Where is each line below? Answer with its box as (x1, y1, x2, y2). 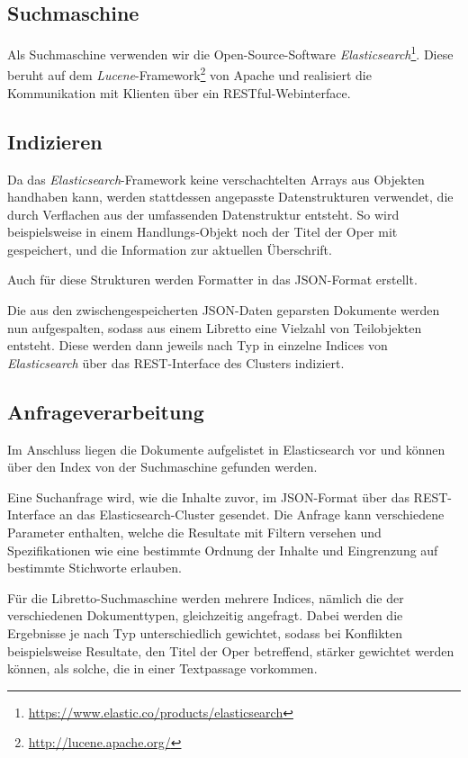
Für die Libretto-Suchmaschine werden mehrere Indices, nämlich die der (7, 588, 404, 607)
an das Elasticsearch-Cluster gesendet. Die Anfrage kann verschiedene (58, 505, 445, 524)
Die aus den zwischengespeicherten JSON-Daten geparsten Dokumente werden (7, 301, 440, 320)
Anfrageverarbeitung (7, 397, 204, 425)
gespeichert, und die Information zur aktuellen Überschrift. (7, 239, 332, 258)
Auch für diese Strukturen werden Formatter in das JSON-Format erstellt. (7, 270, 418, 289)
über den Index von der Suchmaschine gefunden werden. (7, 457, 318, 476)
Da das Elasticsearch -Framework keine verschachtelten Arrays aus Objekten (7, 169, 425, 188)
